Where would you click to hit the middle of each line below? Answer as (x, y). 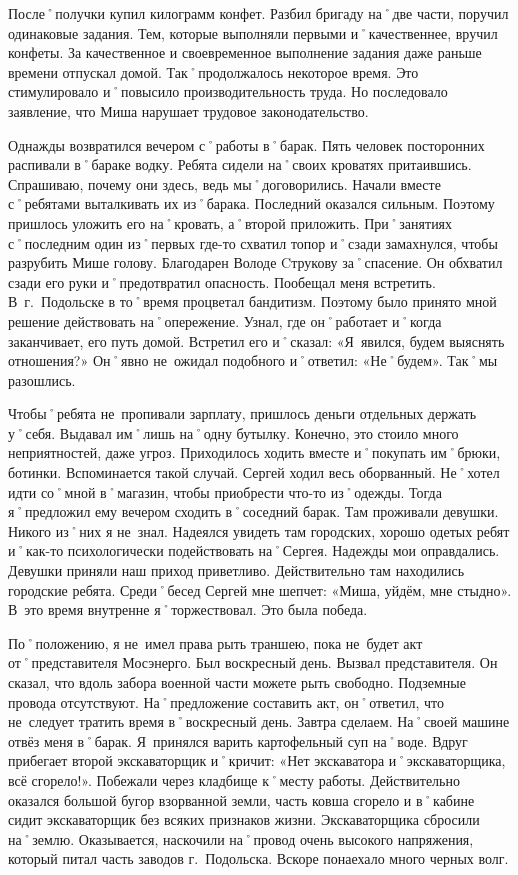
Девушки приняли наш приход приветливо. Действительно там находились (236, 570)
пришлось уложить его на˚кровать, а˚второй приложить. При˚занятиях (230, 222)
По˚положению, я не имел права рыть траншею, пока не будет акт (215, 642)
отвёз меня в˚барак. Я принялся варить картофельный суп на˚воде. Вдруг (238, 740)
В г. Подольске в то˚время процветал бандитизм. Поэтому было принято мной (252, 301)
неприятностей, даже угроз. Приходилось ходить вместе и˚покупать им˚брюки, (254, 452)
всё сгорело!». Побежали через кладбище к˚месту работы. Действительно (234, 779)
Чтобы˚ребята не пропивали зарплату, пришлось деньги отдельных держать (242, 413)
